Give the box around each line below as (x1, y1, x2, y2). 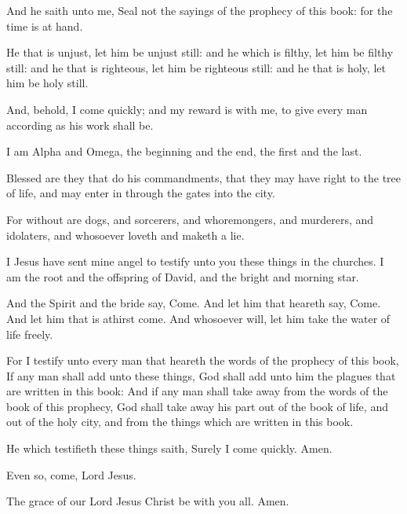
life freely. (6, 325, 53, 342)
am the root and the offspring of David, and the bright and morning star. (6, 268, 359, 285)
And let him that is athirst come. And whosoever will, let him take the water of (6, 310, 391, 326)
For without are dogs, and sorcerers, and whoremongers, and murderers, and (6, 211, 374, 227)
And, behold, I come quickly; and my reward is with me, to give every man (6, 101, 368, 117)
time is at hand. (6, 17, 83, 34)
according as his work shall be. (6, 116, 154, 133)
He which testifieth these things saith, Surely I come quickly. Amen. (6, 440, 333, 457)
